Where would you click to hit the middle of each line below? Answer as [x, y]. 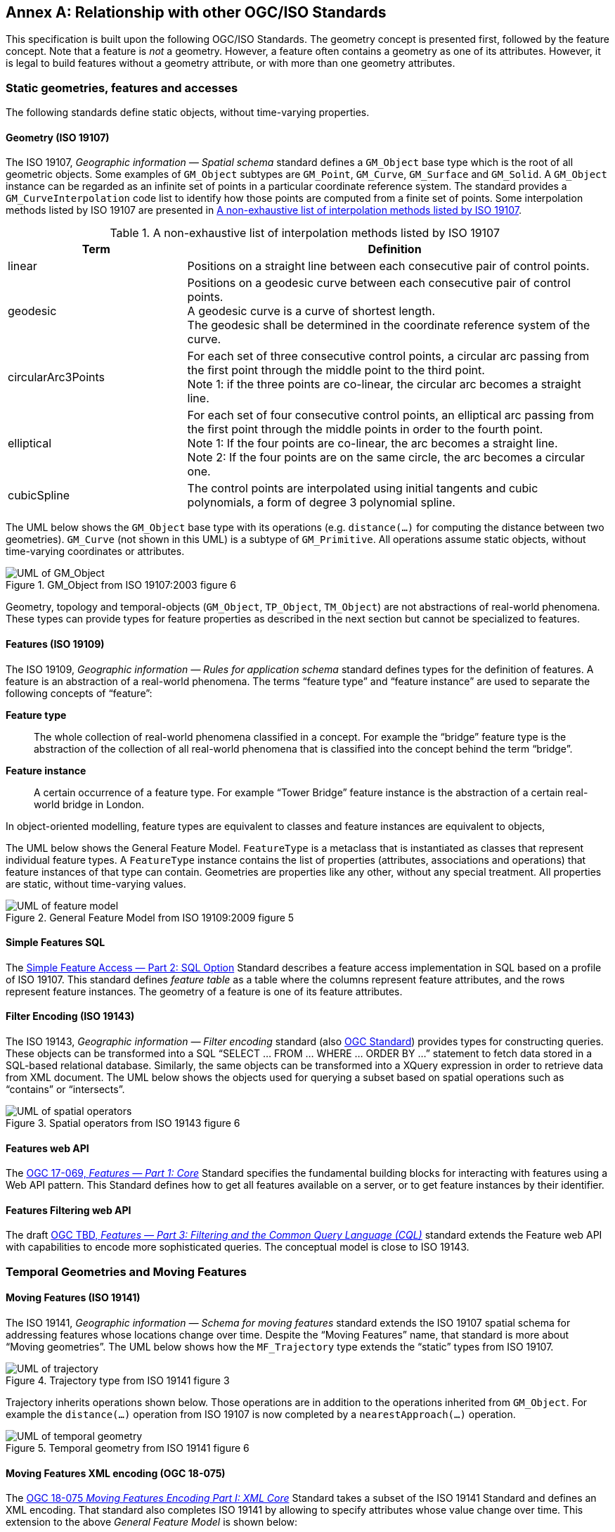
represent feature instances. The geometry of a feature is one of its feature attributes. [204, 991]
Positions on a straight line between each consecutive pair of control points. [388, 266]
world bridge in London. [89, 804]
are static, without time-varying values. [96, 883]
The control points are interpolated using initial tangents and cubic [363, 489]
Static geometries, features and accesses [122, 88]
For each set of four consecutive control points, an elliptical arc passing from [390, 415]
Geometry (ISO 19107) [58, 137]
